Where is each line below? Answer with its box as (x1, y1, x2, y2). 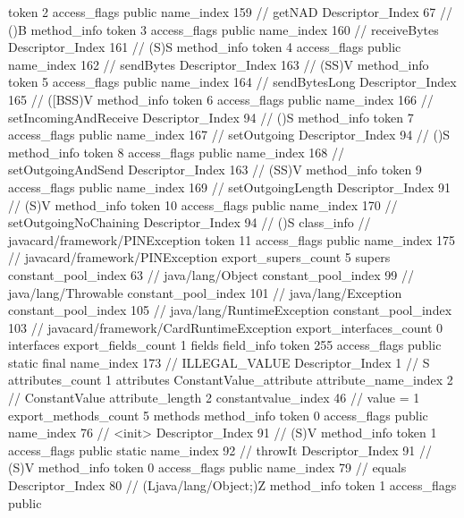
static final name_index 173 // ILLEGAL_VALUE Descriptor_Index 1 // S (8, 352, 430, 371)
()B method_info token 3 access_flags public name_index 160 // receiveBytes (8, 20, 439, 38)
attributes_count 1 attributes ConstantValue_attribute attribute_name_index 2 (8, 370, 453, 389)
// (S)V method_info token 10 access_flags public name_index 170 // (8, 195, 398, 214)
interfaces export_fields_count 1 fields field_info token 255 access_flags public (8, 335, 442, 354)
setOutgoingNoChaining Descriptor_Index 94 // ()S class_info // (8, 213, 371, 232)
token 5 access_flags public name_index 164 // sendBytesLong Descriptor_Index (8, 72, 457, 91)
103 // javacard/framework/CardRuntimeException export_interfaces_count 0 (8, 318, 443, 336)
